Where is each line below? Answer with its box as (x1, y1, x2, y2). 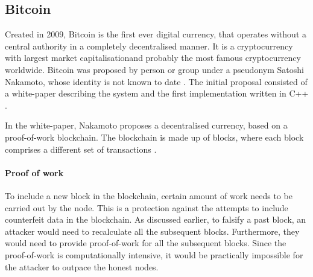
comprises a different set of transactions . (5, 142, 157, 155)
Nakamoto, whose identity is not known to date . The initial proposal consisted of (5, 75, 308, 88)
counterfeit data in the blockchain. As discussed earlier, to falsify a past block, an (5, 213, 306, 226)
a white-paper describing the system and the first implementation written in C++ (5, 87, 309, 100)
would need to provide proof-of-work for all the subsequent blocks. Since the (5, 237, 286, 249)
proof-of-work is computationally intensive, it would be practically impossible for (5, 248, 303, 261)
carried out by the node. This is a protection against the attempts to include (5, 201, 288, 214)
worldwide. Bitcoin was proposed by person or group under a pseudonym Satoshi (5, 63, 304, 75)
